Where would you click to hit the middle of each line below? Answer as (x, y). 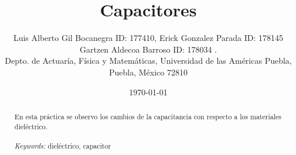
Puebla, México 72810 (148, 72)
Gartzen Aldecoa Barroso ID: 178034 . (148, 49)
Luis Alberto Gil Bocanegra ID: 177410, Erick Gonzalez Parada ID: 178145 (148, 38)
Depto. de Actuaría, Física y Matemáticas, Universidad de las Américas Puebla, (148, 61)
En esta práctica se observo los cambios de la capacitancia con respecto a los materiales (148, 116)
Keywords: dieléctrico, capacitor (63, 145)
